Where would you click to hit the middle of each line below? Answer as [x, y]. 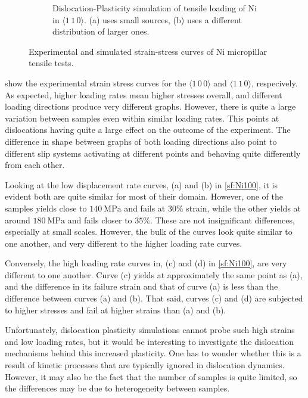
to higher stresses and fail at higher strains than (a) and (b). [116, 310]
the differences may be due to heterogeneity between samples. [117, 388]
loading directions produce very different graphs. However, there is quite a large [150, 106]
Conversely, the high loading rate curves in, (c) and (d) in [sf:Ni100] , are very [146, 263]
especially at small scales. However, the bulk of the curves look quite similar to [149, 231]
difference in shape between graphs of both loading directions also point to [141, 141]
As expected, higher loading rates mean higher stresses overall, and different [144, 94]
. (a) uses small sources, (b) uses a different [163, 19]
